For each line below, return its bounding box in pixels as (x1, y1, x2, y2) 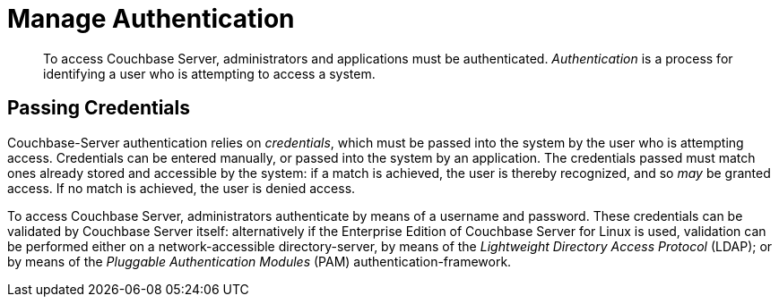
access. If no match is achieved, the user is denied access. (7, 180, 356, 196)
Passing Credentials (7, 97, 190, 120)
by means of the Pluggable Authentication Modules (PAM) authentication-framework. (7, 253, 512, 269)
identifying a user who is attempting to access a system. (43, 65, 376, 81)
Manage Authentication (7, 4, 295, 34)
